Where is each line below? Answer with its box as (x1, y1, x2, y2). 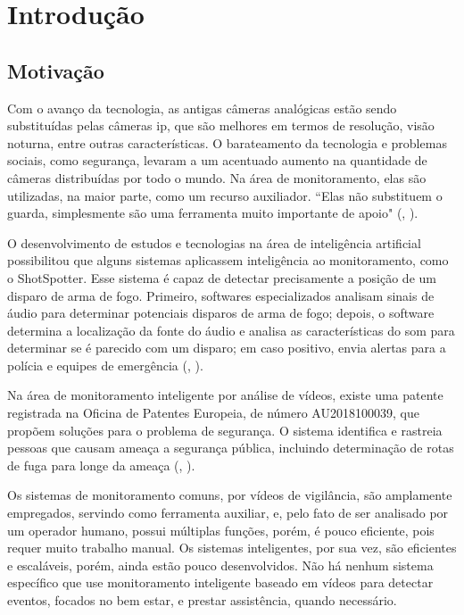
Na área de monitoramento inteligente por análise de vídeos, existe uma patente (7, 386, 443, 404)
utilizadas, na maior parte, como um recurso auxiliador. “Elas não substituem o (7, 186, 443, 204)
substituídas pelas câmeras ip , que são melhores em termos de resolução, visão (7, 116, 435, 135)
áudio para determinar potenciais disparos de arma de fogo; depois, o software (7, 303, 435, 322)
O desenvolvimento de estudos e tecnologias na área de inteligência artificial (7, 233, 421, 252)
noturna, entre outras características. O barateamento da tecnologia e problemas (7, 133, 447, 152)
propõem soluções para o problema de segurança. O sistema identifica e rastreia (7, 420, 443, 439)
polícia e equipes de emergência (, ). (7, 355, 203, 374)
